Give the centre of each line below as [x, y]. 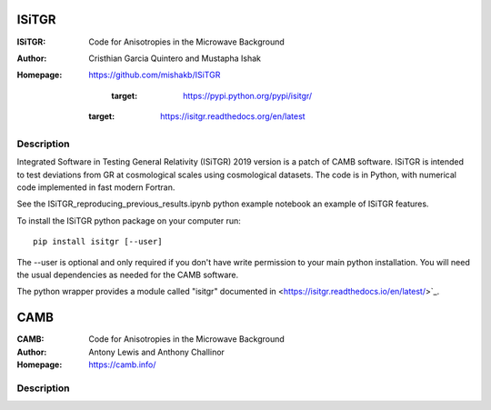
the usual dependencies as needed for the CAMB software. [128, 275]
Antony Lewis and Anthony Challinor [156, 352]
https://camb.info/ [122, 365]
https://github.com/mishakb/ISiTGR [155, 75]
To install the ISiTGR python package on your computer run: [129, 220]
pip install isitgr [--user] [98, 242]
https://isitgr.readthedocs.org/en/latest [233, 116]
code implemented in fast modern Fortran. [96, 187]
